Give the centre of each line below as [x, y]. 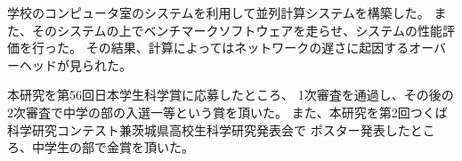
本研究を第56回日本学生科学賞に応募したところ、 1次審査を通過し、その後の [231, 95]
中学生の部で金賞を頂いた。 [113, 147]
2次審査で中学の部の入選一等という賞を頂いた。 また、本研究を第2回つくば [227, 112]
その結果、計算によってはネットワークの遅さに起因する [247, 48]
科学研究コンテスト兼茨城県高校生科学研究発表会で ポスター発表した [209, 129]
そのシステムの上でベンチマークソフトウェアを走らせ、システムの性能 [237, 30]
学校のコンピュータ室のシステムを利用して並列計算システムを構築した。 [219, 12]
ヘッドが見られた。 [75, 64]
